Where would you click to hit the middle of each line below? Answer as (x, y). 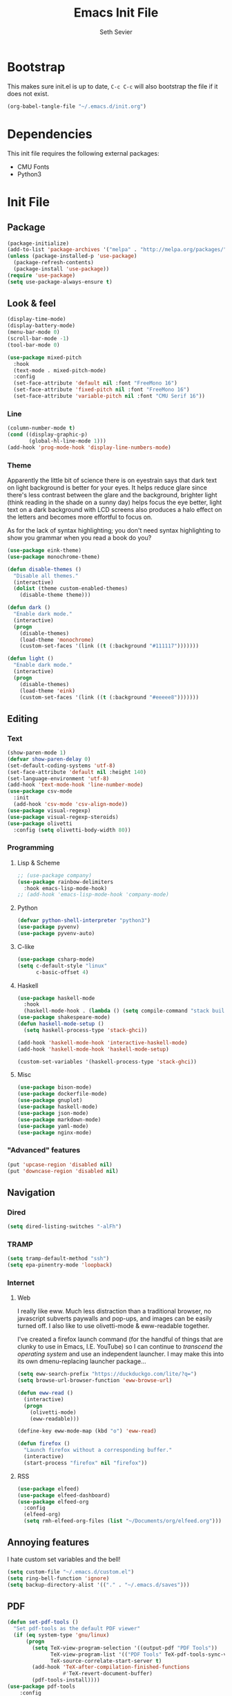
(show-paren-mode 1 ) (37, 753)
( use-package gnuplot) (50, 1100)
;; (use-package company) (54, 875)
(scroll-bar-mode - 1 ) (38, 339)
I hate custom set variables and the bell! (64, 1559)
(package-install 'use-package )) (61, 269)
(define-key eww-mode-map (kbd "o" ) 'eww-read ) (87, 1431)
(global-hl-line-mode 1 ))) (68, 441)
